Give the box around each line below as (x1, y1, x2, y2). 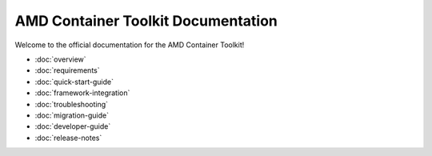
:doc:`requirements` (34, 66, 100, 75)
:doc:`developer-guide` (34, 122, 111, 131)
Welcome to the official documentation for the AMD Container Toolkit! (14, 40, 245, 50)
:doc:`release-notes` (34, 133, 102, 142)
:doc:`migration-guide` (34, 110, 110, 120)
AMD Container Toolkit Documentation (14, 12, 278, 30)
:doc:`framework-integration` (34, 88, 130, 98)
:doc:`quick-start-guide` (34, 77, 114, 86)
